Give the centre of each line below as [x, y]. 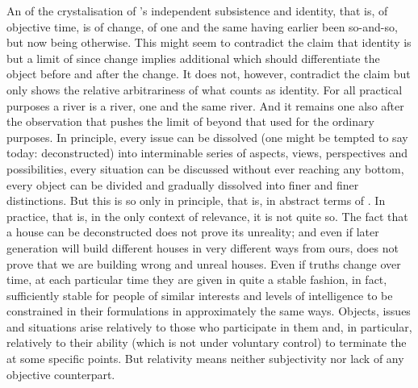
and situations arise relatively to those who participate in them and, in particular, [209, 326]
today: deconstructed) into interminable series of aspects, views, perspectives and [207, 153]
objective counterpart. [61, 374]
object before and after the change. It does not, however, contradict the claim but [209, 74]
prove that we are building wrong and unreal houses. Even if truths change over [204, 263]
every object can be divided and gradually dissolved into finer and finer [183, 184]
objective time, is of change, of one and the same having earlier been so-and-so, [202, 26]
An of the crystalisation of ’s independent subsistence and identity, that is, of [197, 10]
